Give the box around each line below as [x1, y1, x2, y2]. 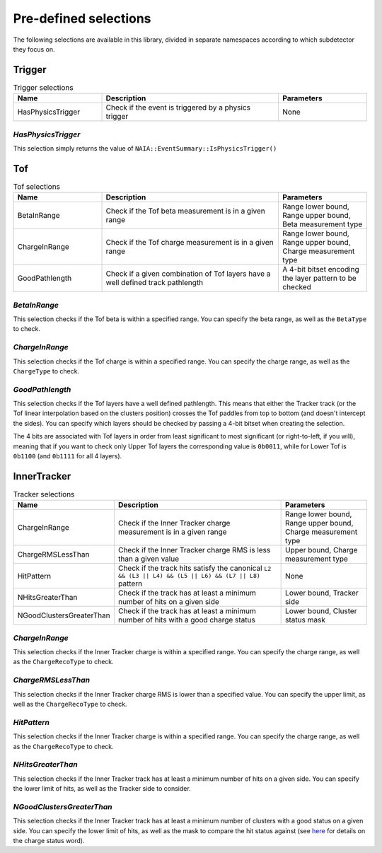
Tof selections [13, 182, 60, 192]
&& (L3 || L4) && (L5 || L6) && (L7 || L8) [117, 572, 261, 580]
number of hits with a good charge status [117, 615, 256, 625]
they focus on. [13, 45, 56, 53]
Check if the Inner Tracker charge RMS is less [117, 545, 271, 555]
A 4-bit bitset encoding [282, 265, 360, 274]
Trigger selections [13, 83, 74, 93]
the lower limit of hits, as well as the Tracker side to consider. [13, 784, 191, 793]
